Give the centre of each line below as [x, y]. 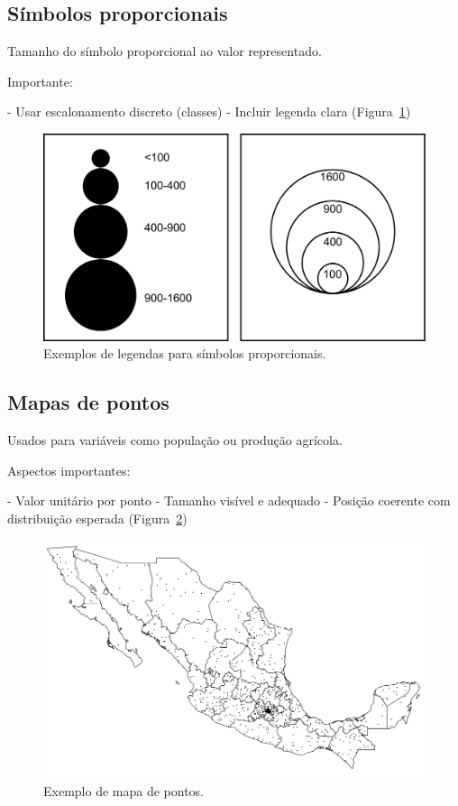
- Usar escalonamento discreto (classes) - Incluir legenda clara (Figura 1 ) [209, 111]
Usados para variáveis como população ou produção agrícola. [175, 440]
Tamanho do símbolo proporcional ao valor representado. [165, 51]
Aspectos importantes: [69, 470]
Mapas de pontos [88, 402]
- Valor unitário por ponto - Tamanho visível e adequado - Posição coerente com [229, 500]
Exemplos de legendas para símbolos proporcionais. [185, 353]
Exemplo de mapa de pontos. [124, 790]
